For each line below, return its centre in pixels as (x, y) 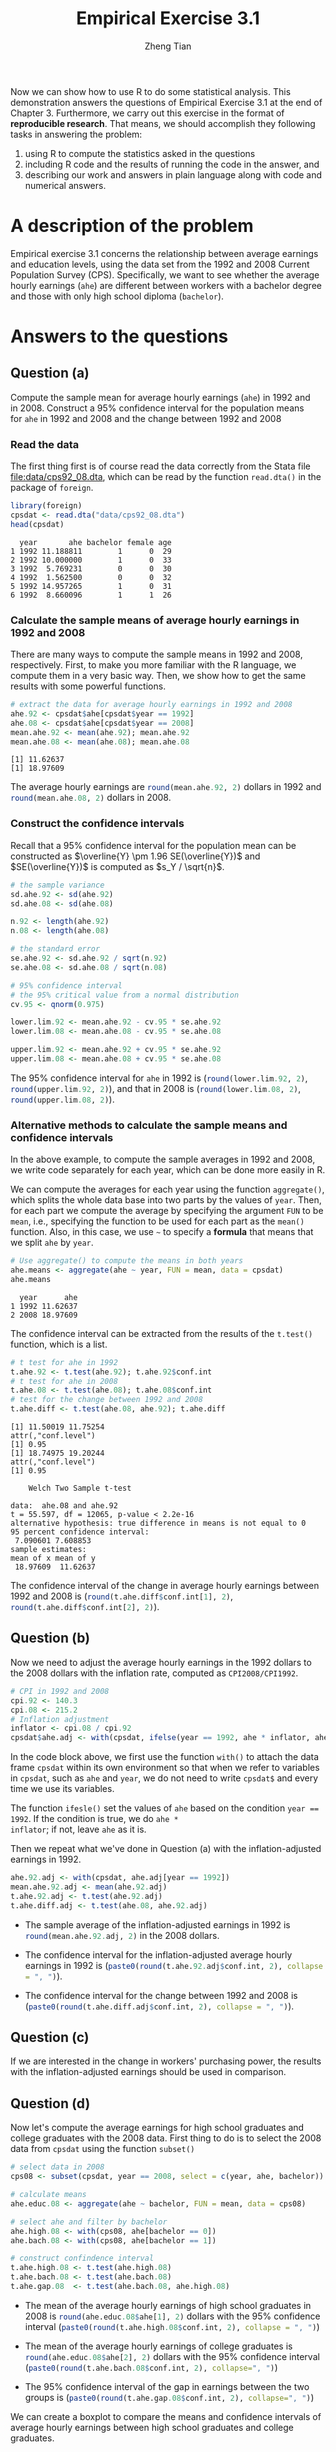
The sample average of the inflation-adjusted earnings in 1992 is (157, 1924)
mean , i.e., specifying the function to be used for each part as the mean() (157, 1221)
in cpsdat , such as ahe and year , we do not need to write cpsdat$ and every (164, 1778)
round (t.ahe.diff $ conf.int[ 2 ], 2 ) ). (85, 1607)
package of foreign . (52, 488)
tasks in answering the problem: (76, 134)
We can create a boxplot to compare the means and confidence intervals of (166, 2416)
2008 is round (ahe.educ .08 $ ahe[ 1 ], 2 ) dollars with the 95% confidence (172, 2316)
